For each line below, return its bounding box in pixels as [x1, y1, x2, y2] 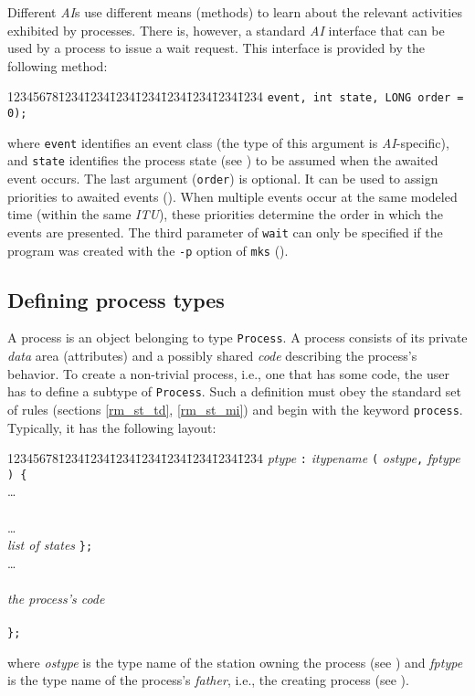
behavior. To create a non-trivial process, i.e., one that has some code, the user [7, 364, 449, 383]
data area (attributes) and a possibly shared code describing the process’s [7, 346, 417, 365]
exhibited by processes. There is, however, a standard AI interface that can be [7, 20, 445, 39]
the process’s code [7, 589, 105, 608]
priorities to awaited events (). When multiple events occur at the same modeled [7, 186, 458, 206]
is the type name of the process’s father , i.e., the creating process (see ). [7, 670, 409, 690]
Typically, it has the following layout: [7, 417, 216, 437]
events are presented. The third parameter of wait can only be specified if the [7, 222, 443, 241]
